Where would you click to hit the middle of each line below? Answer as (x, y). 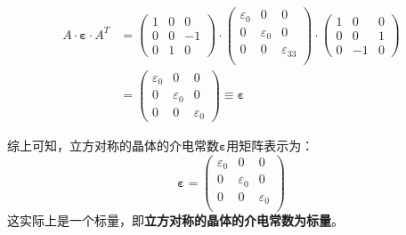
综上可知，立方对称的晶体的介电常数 (113, 146)
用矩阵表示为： (270, 146)
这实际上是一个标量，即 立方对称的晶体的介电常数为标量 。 (175, 220)
